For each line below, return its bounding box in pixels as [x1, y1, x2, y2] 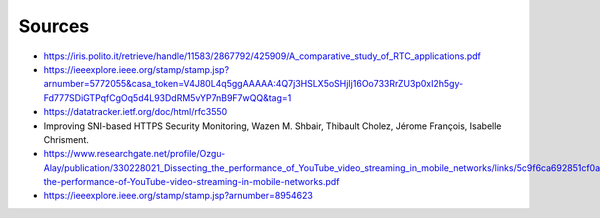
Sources [18, 15, 90, 37]
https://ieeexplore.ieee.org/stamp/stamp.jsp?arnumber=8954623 [43, 190, 314, 202]
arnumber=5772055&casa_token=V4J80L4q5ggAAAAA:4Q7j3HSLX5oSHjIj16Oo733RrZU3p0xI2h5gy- [43, 78, 464, 90]
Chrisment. [43, 133, 90, 145]
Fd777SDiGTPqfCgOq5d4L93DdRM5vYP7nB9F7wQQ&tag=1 [43, 91, 292, 104]
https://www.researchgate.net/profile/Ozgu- [43, 148, 226, 160]
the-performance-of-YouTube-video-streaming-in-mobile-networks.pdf [43, 176, 340, 188]
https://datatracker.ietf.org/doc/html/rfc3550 [43, 106, 228, 118]
